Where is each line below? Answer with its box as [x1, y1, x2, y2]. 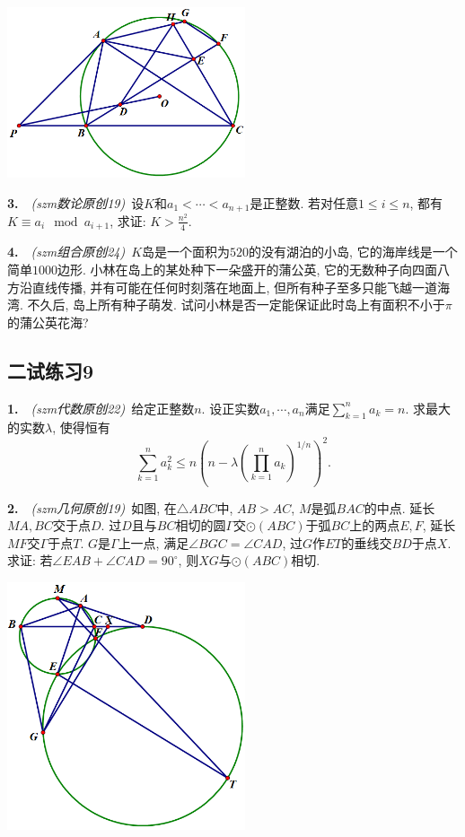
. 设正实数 [201, 398, 260, 417]
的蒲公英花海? [7, 312, 89, 331]
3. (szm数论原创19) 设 [7, 193, 145, 212]
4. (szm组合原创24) [7, 242, 126, 261]
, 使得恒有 [52, 418, 110, 437]
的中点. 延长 [364, 498, 435, 517]
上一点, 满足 [118, 533, 189, 552]
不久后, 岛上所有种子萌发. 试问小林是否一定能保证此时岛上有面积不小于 [27, 295, 445, 314]
